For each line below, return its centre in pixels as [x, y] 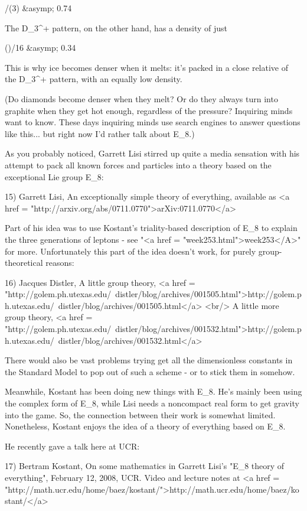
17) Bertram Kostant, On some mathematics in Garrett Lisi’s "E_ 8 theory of [145, 466]
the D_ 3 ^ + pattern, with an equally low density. [94, 79]
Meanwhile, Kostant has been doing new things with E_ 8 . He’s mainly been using [153, 391]
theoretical [24, 263]
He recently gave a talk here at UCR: [72, 446]
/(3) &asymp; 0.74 [38, 8]
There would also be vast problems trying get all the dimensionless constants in [149, 360]
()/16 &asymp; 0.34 [40, 48]
